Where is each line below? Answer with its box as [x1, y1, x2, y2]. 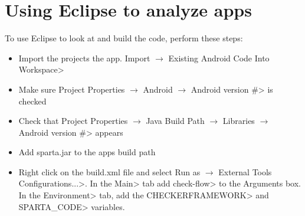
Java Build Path [146, 114, 205, 127]
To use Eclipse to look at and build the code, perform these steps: [5, 32, 243, 44]
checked [18, 94, 47, 107]
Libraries [222, 114, 255, 127]
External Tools [218, 165, 272, 178]
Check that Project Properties [18, 114, 128, 127]
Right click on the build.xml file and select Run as [18, 165, 201, 178]
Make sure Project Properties [18, 83, 125, 95]
